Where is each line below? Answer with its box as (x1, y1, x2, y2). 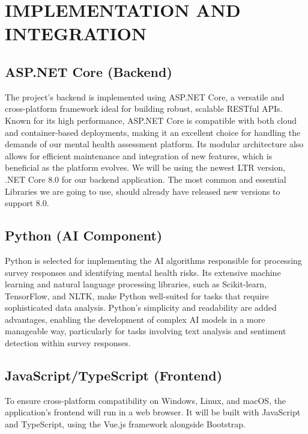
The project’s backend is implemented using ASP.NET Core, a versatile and (5, 90, 285, 103)
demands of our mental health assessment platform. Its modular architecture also (5, 138, 304, 150)
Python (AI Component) (5, 226, 163, 245)
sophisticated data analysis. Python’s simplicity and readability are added (5, 301, 277, 314)
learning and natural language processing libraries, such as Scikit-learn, (5, 278, 267, 290)
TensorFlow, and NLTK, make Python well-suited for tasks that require (5, 289, 269, 302)
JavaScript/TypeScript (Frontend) (5, 366, 223, 385)
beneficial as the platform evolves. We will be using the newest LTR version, (5, 161, 286, 174)
